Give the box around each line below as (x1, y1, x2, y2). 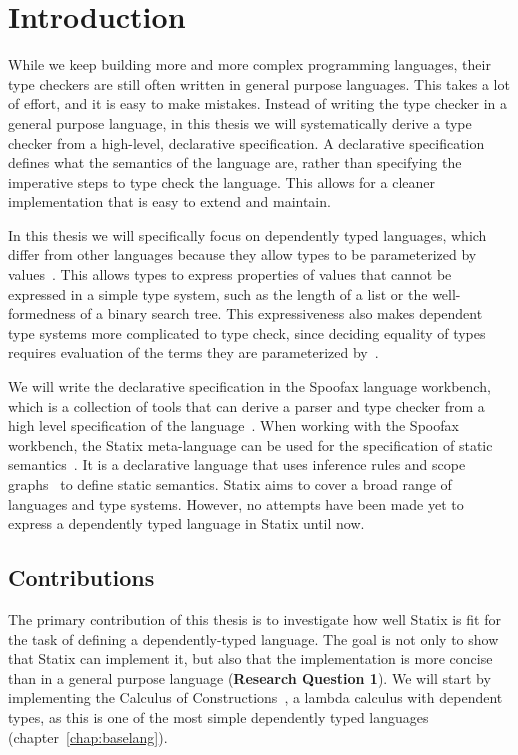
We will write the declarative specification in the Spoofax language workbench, (8, 376, 491, 397)
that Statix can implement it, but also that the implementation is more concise (8, 648, 493, 669)
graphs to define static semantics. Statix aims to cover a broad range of (8, 474, 452, 494)
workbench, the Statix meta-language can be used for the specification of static (8, 434, 493, 455)
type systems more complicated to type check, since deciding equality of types (8, 322, 486, 343)
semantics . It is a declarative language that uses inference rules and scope (8, 454, 466, 475)
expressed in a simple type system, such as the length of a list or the (8, 283, 428, 304)
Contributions (8, 562, 155, 593)
